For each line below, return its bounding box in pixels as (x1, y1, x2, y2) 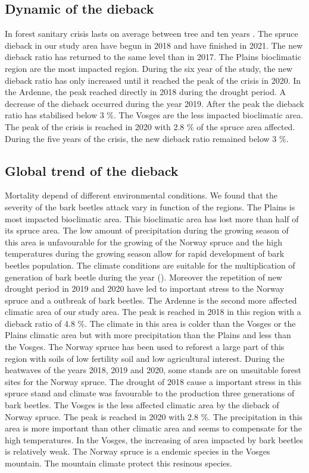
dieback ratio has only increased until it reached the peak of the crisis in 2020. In (5, 74, 301, 86)
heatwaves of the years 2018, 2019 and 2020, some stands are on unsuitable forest (5, 364, 301, 376)
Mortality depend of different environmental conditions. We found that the (5, 189, 277, 201)
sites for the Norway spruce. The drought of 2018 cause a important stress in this (5, 375, 302, 387)
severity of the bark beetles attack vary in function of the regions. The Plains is (5, 200, 295, 213)
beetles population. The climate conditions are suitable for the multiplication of (5, 258, 295, 271)
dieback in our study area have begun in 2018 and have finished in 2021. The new (5, 39, 303, 51)
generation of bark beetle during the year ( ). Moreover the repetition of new (5, 270, 282, 283)
